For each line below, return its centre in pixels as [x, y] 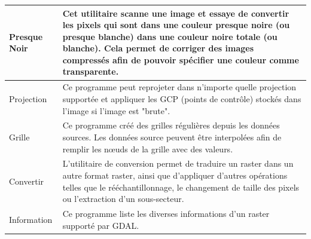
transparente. [91, 71]
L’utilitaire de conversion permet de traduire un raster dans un [178, 163]
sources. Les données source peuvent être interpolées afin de [172, 137]
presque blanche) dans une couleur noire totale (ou [170, 36]
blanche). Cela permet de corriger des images [158, 48]
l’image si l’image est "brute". [116, 110]
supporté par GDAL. [101, 225]
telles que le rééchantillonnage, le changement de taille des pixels [181, 187]
